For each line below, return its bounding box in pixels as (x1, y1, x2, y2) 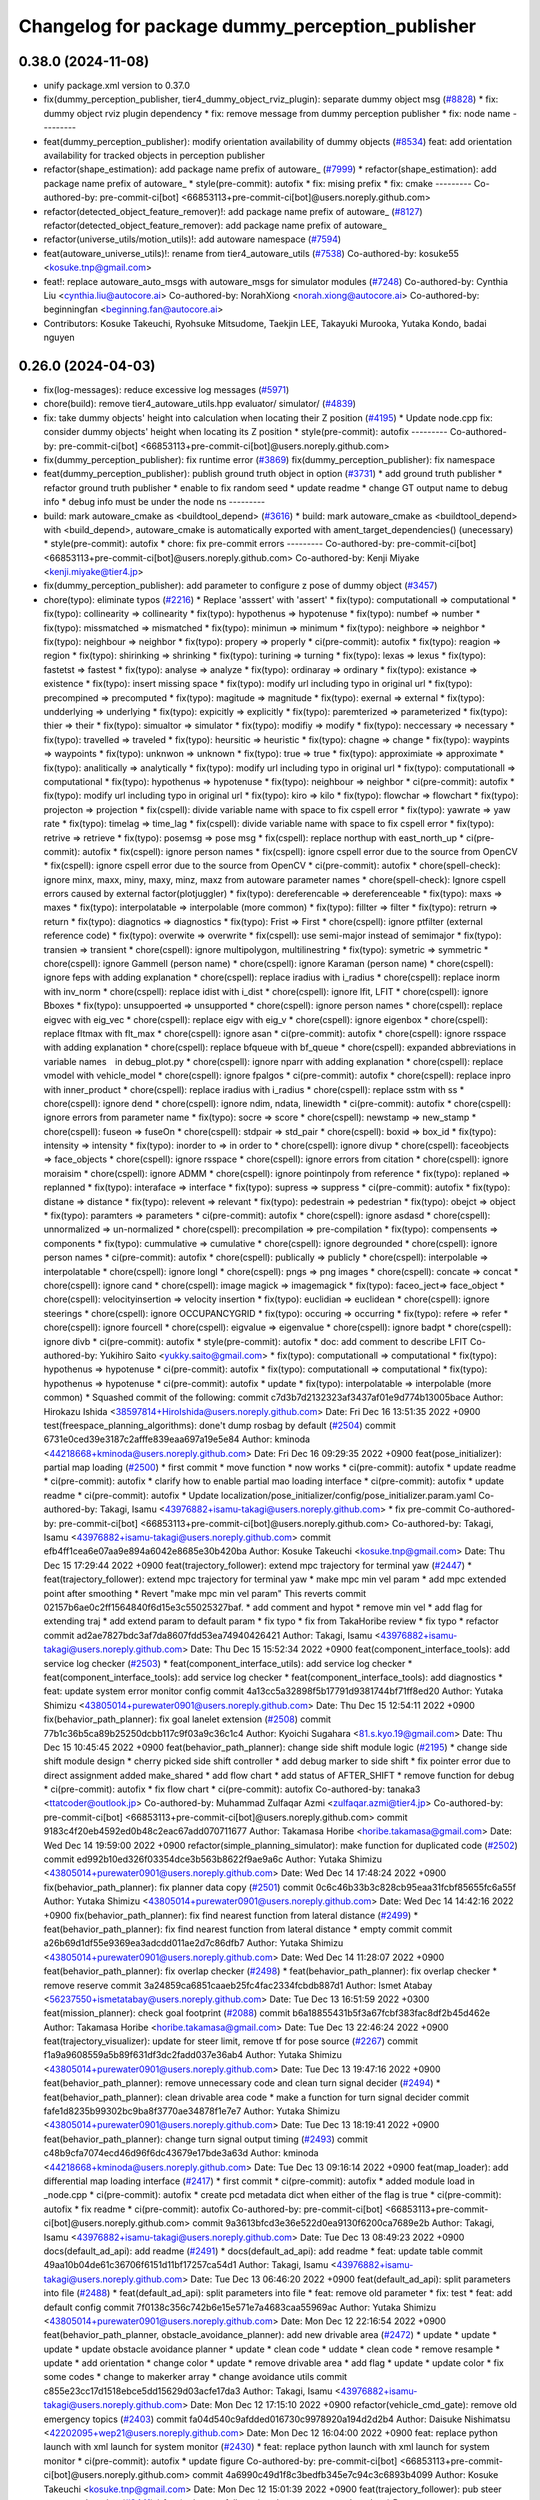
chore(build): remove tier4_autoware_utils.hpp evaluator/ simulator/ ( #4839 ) (43, 398, 357, 410)
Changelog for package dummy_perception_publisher (18, 15, 477, 37)
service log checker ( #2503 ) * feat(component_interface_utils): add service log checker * (43, 1657, 413, 1669)
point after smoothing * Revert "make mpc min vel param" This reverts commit (43, 1587, 367, 1599)
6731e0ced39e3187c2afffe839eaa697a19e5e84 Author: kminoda (43, 1433, 310, 1445)
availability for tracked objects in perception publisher (43, 150, 265, 162)
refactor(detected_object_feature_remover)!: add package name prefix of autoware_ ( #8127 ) (43, 205, 424, 217)
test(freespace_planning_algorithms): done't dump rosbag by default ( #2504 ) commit (43, 1419, 396, 1431)
